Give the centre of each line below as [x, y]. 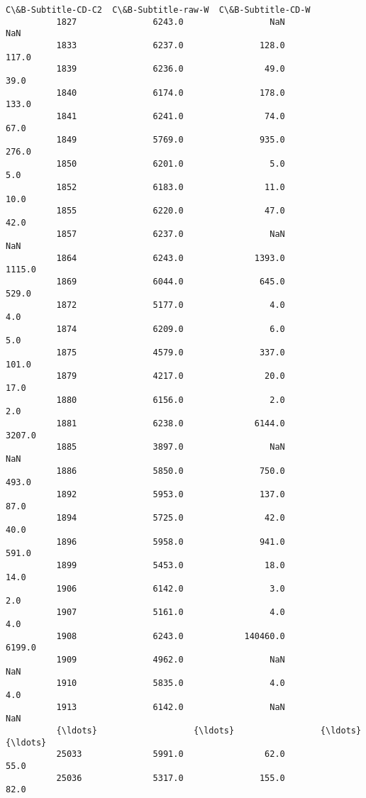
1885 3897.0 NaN [171, 447]
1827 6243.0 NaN [171, 22]
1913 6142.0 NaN [171, 707]
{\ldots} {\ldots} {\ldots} [209, 731]
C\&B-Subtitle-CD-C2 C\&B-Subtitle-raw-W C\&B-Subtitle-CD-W [158, 10]
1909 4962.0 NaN [171, 660]
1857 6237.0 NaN [171, 234]
